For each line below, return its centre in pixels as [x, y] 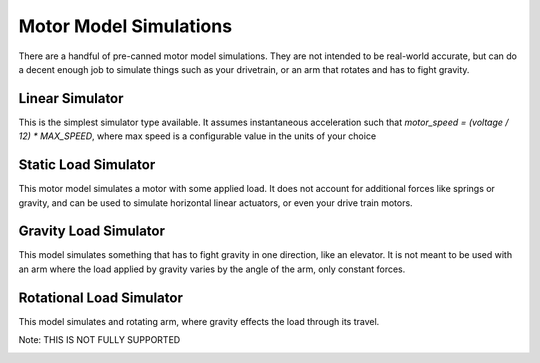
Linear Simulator [71, 98]
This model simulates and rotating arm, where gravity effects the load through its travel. [199, 321]
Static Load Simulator [87, 165]
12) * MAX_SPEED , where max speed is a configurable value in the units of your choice [197, 136]
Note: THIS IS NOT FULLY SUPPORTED [99, 340]
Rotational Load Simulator [101, 297]
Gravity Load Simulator [91, 231]
